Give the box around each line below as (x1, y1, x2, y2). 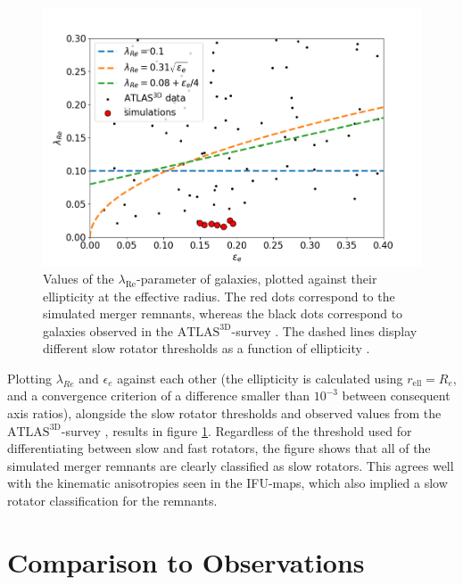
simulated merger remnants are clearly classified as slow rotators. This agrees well (7, 456, 454, 474)
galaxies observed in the (43, 321, 174, 340)
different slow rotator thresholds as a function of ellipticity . (43, 339, 370, 358)
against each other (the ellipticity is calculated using (117, 368, 403, 387)
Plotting (7, 368, 52, 387)
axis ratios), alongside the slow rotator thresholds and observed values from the (7, 404, 442, 423)
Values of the (43, 268, 114, 287)
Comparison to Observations (7, 543, 365, 580)
